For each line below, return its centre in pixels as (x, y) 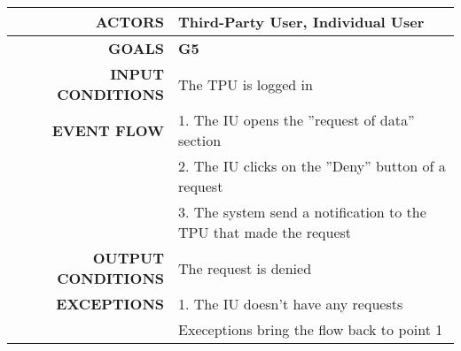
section (200, 140)
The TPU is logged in (246, 84)
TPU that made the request (265, 232)
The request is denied (245, 268)
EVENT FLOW (108, 130)
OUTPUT (129, 258)
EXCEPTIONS (110, 304)
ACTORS (130, 22)
